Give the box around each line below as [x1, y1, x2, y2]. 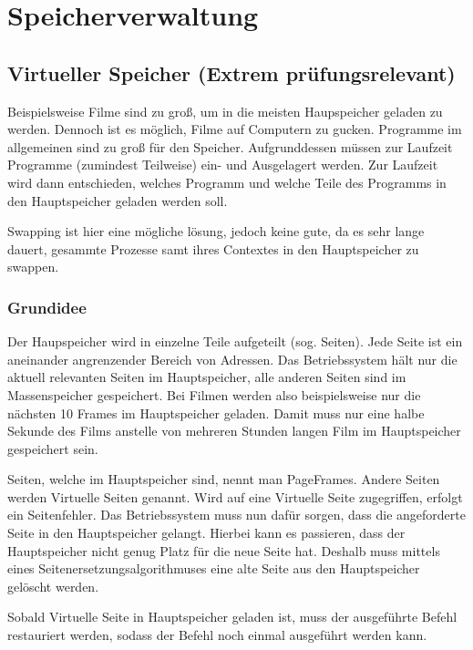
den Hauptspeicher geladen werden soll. [7, 191, 228, 210]
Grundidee [7, 295, 87, 318]
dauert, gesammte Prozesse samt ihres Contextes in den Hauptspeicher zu [7, 239, 419, 258]
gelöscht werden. [7, 576, 99, 595]
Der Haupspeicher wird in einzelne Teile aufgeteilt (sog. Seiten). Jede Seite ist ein [7, 332, 463, 351]
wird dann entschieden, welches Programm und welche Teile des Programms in [7, 172, 447, 191]
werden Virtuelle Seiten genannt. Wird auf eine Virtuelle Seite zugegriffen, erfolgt [7, 487, 463, 506]
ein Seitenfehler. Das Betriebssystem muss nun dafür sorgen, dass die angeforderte [7, 505, 466, 524]
